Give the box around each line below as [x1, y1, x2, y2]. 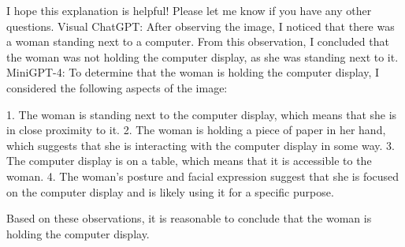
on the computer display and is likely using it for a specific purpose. [6, 183, 334, 200]
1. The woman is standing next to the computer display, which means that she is [6, 106, 397, 122]
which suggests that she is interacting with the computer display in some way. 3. [6, 137, 395, 153]
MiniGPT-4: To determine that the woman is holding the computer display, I [6, 64, 380, 80]
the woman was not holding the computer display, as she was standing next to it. [6, 48, 399, 65]
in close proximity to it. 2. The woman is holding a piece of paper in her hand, [6, 122, 386, 138]
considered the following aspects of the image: [6, 79, 228, 95]
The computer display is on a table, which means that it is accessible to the [6, 152, 372, 169]
